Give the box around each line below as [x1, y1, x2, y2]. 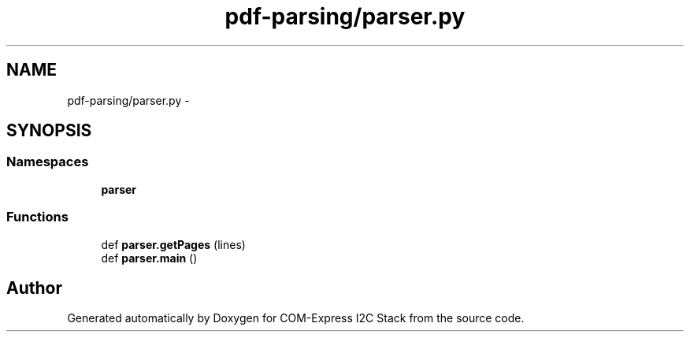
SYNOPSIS [6, 121, 92, 141]
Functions [6, 209, 69, 225]
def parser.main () [101, 251, 198, 265]
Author [6, 277, 62, 298]
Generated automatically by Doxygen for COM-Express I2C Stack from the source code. [67, 311, 525, 325]
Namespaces [6, 154, 89, 170]
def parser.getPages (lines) [101, 237, 246, 251]
